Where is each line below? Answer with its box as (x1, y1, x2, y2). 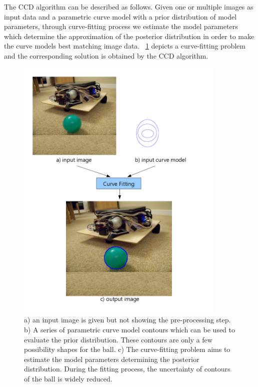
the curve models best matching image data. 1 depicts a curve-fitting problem (4, 41, 245, 51)
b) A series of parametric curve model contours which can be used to (24, 324, 235, 334)
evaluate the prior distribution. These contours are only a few (24, 334, 212, 344)
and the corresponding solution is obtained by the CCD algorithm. (4, 50, 208, 61)
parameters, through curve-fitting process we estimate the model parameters (4, 21, 238, 32)
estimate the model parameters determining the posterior (24, 353, 199, 364)
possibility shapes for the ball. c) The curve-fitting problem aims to (24, 344, 230, 354)
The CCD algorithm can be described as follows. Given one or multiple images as (4, 2, 253, 12)
